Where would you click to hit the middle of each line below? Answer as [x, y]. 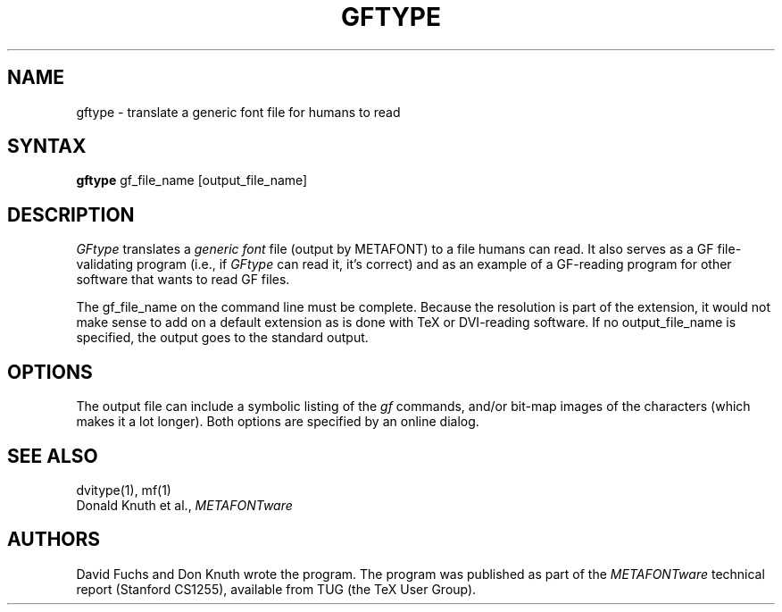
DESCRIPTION [71, 214]
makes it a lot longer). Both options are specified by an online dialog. [278, 422]
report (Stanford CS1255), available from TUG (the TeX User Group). [276, 589]
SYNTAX [47, 147]
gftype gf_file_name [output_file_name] [192, 180]
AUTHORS [54, 540]
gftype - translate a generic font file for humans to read [238, 112]
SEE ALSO [53, 456]
